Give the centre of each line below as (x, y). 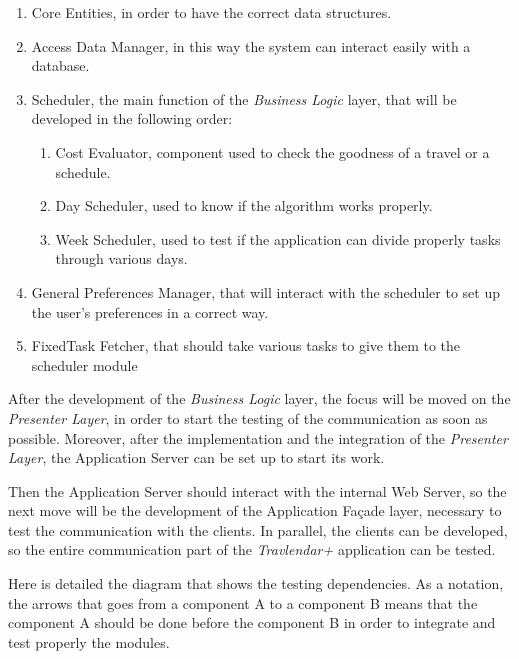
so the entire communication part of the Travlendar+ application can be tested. (252, 549)
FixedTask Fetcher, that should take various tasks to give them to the (246, 345)
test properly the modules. (89, 641)
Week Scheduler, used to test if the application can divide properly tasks (278, 238)
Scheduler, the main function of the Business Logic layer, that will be (244, 98)
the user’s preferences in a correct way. (150, 311)
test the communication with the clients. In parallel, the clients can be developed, (258, 529)
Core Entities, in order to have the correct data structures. (211, 12)
